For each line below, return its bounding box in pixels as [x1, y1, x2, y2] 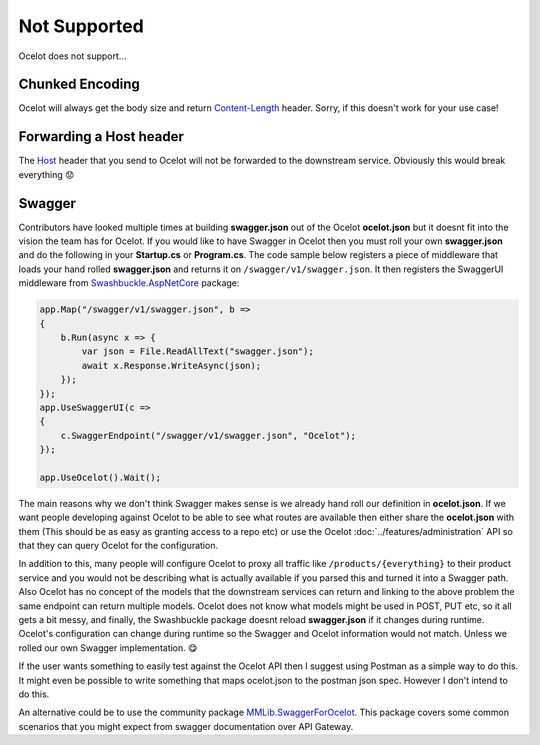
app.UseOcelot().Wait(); [39, 471, 162, 483]
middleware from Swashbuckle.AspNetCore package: [18, 277, 240, 289]
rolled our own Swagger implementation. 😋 [18, 641, 198, 654]
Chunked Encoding [18, 76, 140, 93]
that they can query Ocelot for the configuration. [18, 540, 219, 552]
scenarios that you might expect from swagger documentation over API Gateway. [18, 720, 354, 732]
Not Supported [18, 15, 144, 37]
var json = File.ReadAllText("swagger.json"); [81, 346, 314, 357]
